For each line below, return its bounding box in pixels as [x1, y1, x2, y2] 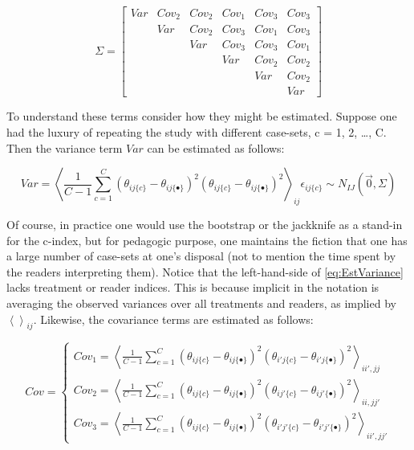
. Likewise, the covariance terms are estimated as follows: [33, 310, 314, 327]
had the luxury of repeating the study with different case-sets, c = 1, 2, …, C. [6, 124, 387, 141]
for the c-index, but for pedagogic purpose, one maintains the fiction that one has [6, 231, 408, 248]
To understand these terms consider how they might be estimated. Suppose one [6, 108, 397, 125]
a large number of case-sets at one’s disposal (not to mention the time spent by [6, 247, 396, 264]
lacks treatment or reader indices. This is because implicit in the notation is [6, 279, 379, 296]
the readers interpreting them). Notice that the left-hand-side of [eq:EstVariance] [6, 263, 404, 280]
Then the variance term [6, 139, 123, 156]
